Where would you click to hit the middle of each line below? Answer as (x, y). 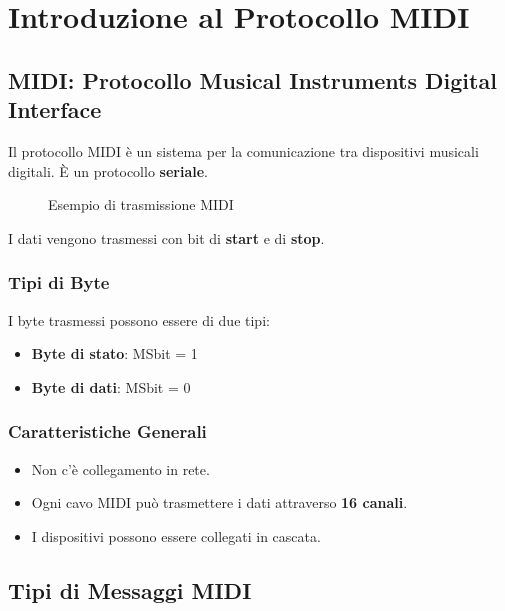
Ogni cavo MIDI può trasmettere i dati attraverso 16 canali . (219, 502)
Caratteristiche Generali (107, 431)
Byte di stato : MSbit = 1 (114, 353)
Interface (55, 109)
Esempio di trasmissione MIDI (141, 204)
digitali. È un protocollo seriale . (108, 170)
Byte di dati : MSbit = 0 (111, 386)
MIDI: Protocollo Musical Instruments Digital (252, 79)
